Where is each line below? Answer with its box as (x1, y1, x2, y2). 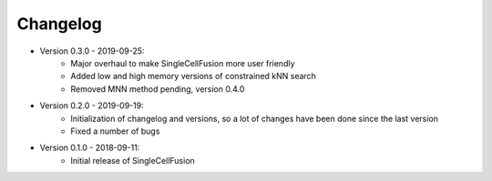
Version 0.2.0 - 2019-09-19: (39, 100, 145, 111)
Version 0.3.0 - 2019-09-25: (39, 45, 145, 56)
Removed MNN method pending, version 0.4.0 (70, 83, 245, 95)
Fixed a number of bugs (70, 126, 160, 136)
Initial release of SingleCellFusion (70, 155, 195, 166)
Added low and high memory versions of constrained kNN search (70, 71, 316, 82)
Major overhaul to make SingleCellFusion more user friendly (70, 57, 295, 68)
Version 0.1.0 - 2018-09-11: (39, 142, 140, 154)
